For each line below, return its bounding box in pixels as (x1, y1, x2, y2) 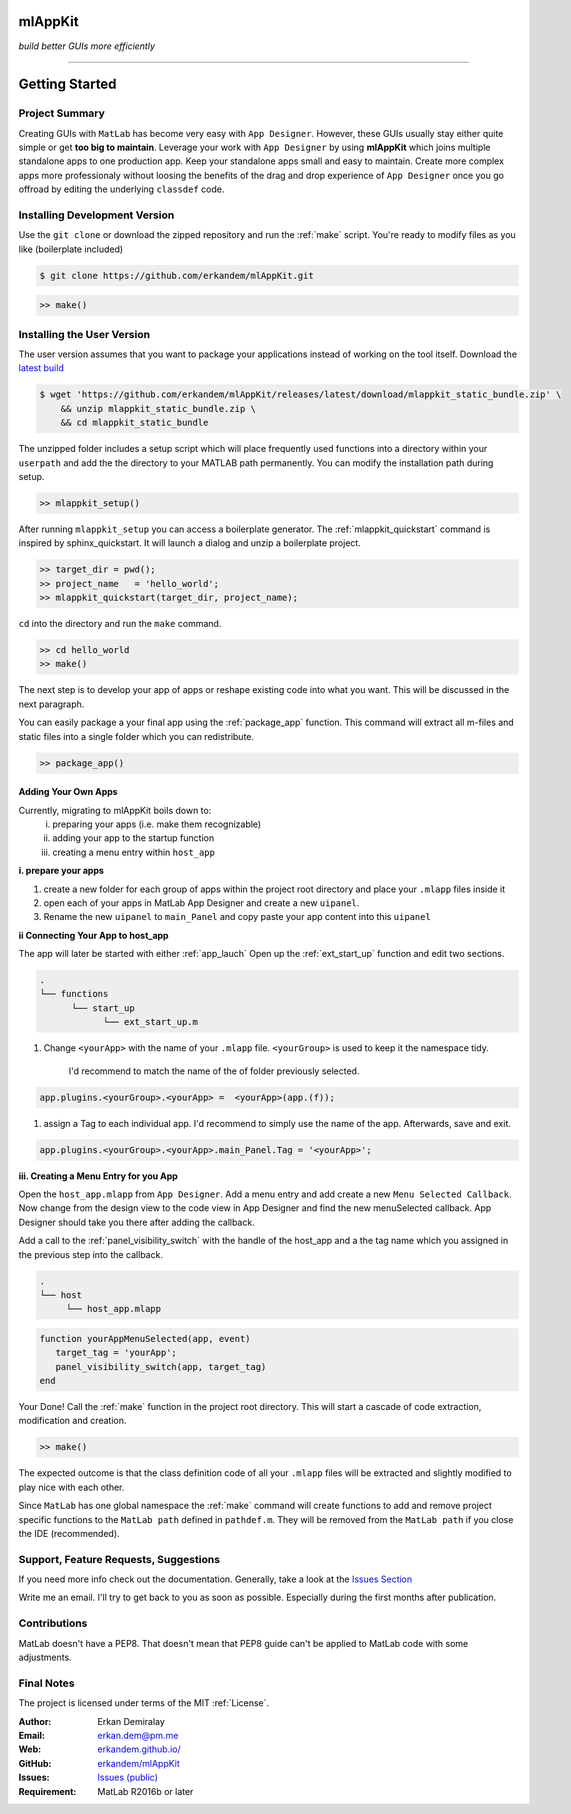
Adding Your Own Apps (18, 786, 119, 798)
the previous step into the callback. (18, 1248, 164, 1260)
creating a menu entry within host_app (52, 846, 215, 858)
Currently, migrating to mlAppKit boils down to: (18, 804, 212, 816)
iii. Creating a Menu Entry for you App (18, 1170, 179, 1182)
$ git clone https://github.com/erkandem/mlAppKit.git (39, 270, 314, 281)
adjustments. (18, 1651, 72, 1664)
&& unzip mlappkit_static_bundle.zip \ (60, 403, 257, 414)
